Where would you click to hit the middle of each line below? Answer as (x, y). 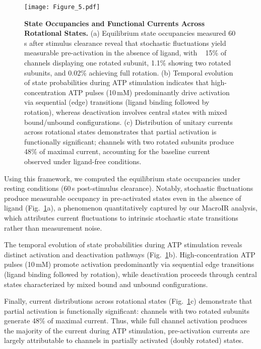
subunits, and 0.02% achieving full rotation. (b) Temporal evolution (129, 72)
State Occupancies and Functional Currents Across (115, 23)
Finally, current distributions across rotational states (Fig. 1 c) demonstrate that (128, 301)
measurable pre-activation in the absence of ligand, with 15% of (125, 53)
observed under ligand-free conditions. (83, 161)
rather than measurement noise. (53, 227)
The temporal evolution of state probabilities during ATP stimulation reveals (123, 245)
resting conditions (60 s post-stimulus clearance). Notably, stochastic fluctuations (129, 188)
